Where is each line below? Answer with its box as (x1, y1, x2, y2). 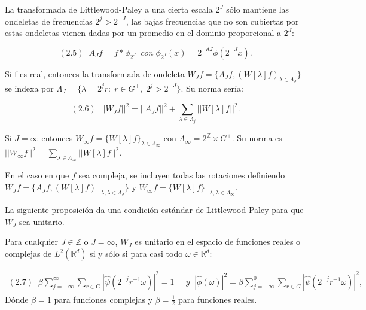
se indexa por (5, 81, 54, 94)
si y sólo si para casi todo (90, 247, 183, 260)
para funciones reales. (178, 293, 257, 305)
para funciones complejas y (54, 293, 153, 305)
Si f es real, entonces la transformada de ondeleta (5, 67, 185, 80)
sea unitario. (19, 215, 65, 227)
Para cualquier (5, 235, 58, 248)
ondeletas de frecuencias (5, 14, 93, 27)
